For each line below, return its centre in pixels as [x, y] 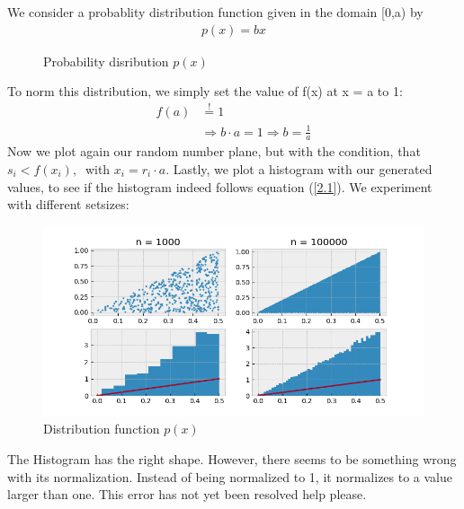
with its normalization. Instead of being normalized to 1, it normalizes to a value [230, 476]
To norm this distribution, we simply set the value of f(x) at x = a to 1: [205, 91]
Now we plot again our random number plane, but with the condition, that [214, 151]
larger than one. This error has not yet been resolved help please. [187, 494]
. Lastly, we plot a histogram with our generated [299, 169]
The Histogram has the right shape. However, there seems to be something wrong [232, 459]
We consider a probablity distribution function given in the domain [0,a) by [215, 12]
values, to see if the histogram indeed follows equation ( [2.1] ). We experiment [220, 186]
